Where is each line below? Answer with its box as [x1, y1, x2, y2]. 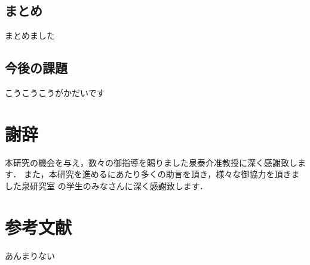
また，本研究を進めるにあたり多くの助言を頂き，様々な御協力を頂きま [24, 168, 300, 180]
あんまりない [5, 249, 55, 261]
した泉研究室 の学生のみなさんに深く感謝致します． [5, 179, 208, 192]
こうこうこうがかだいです [5, 87, 105, 98]
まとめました [5, 29, 55, 42]
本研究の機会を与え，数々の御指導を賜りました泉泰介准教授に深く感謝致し [5, 156, 297, 168]
